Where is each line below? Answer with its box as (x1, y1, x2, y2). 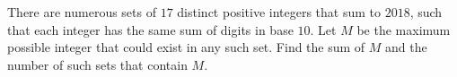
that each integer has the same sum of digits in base (7, 20, 294, 38)
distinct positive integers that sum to (177, 3, 381, 21)
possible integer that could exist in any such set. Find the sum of (7, 38, 365, 56)
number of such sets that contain (7, 55, 188, 73)
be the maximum (356, 20, 451, 38)
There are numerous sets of (7, 3, 156, 21)
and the (385, 38, 427, 56)
